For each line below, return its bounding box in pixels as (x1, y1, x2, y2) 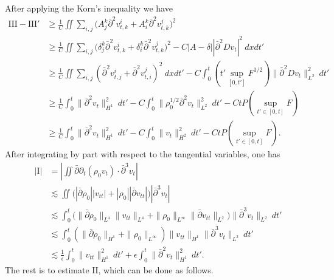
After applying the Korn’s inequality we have (5, 2, 173, 14)
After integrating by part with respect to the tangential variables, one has (5, 148, 280, 160)
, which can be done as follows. (98, 263, 214, 276)
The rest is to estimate (5, 263, 89, 276)
